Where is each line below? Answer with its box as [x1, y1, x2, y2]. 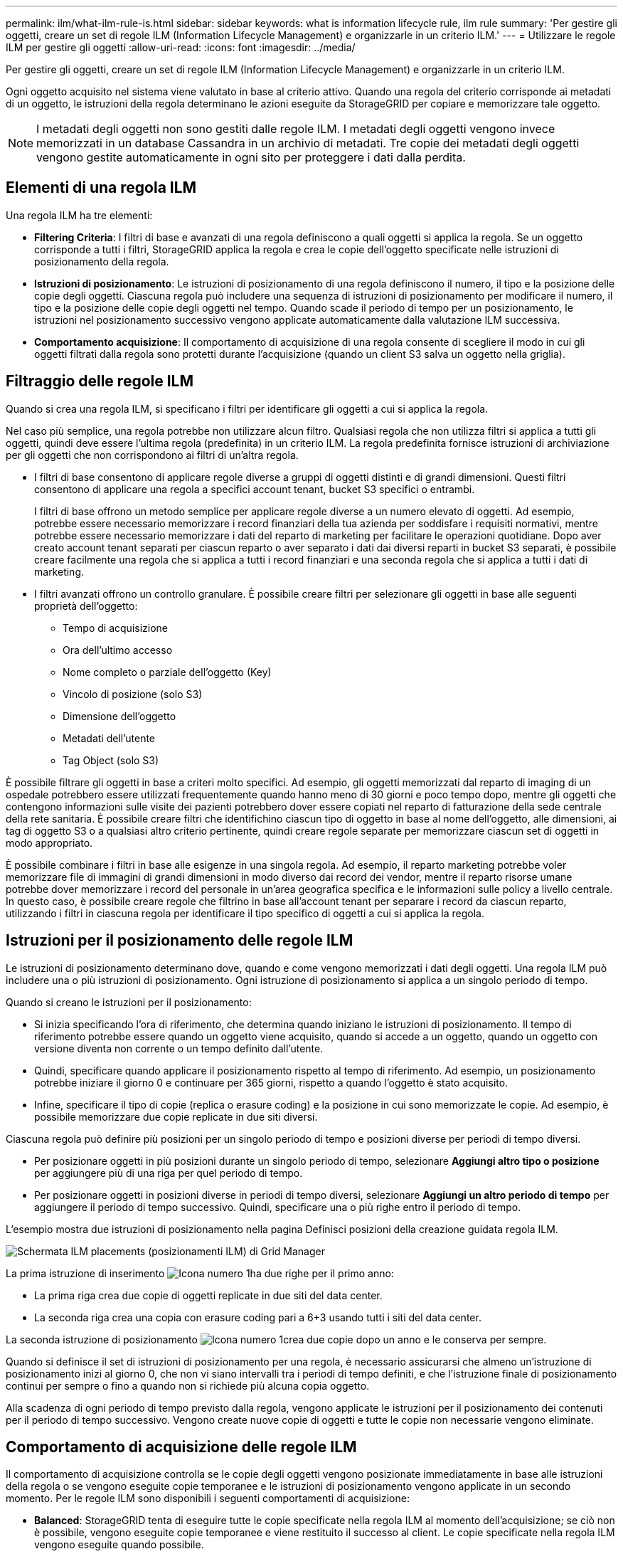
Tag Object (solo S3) [63, 754, 159, 766]
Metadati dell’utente [63, 731, 156, 744]
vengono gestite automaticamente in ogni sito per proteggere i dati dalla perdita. [36, 150, 466, 164]
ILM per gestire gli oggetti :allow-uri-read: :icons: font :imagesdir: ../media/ [6, 41, 356, 53]
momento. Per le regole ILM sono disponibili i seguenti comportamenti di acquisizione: [6, 1492, 410, 1505]
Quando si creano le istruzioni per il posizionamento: [6, 995, 252, 1008]
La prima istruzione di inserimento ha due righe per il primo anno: [6, 1267, 394, 1279]
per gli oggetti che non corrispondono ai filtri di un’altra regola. [6, 448, 299, 461]
